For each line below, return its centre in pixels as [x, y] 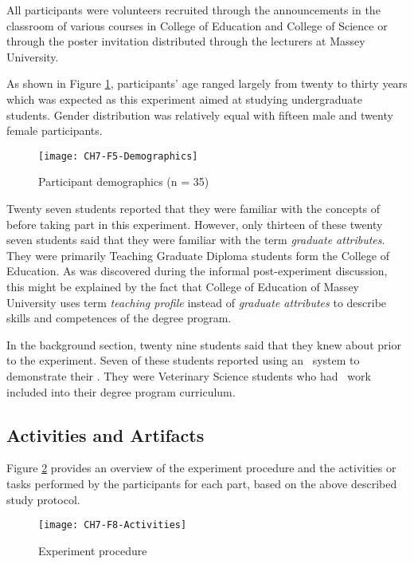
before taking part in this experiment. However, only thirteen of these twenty [195, 224]
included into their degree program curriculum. [121, 391]
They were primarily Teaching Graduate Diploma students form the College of [198, 255]
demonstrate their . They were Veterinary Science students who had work [189, 375]
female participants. [55, 130]
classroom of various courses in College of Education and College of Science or [197, 25]
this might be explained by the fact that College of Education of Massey [183, 286]
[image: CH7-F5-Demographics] [118, 156]
